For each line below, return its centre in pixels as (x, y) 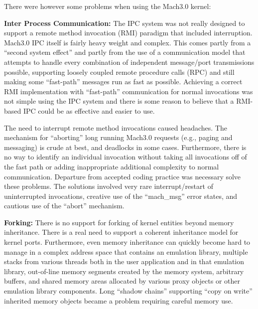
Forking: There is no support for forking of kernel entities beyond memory (119, 222)
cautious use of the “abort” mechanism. (64, 206)
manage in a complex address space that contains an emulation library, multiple (126, 251)
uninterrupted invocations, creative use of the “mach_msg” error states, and (121, 196)
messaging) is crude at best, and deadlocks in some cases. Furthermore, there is (125, 147)
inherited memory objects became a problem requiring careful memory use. (119, 300)
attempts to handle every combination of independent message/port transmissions (129, 62)
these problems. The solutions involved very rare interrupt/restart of (109, 186)
